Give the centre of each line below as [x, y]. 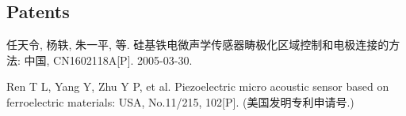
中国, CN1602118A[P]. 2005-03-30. [108, 60]
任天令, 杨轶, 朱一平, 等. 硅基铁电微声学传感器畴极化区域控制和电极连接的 [198, 45]
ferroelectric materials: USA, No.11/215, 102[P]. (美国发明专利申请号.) [180, 101]
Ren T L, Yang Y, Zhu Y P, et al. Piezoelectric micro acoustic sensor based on [198, 86]
